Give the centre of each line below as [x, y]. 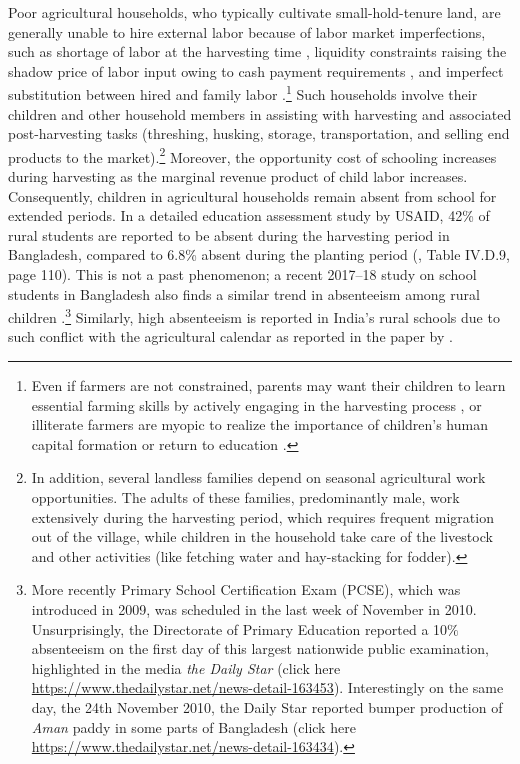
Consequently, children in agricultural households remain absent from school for [252, 195]
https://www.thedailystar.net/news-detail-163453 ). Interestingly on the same [267, 687]
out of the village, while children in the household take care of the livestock [262, 536]
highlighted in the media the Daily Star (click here [186, 667]
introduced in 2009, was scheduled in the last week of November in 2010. [254, 609]
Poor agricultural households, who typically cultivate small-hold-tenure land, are [254, 12]
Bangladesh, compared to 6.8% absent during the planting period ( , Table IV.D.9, [259, 254]
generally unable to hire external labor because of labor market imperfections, [247, 31]
